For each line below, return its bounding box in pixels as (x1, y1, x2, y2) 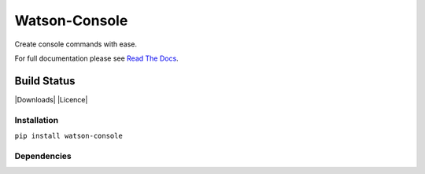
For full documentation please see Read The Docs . (14, 54, 179, 63)
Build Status (14, 74, 76, 87)
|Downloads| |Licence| (14, 94, 88, 104)
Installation (14, 114, 59, 125)
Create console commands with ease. (14, 39, 138, 49)
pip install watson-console (14, 131, 124, 140)
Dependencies (14, 150, 72, 161)
